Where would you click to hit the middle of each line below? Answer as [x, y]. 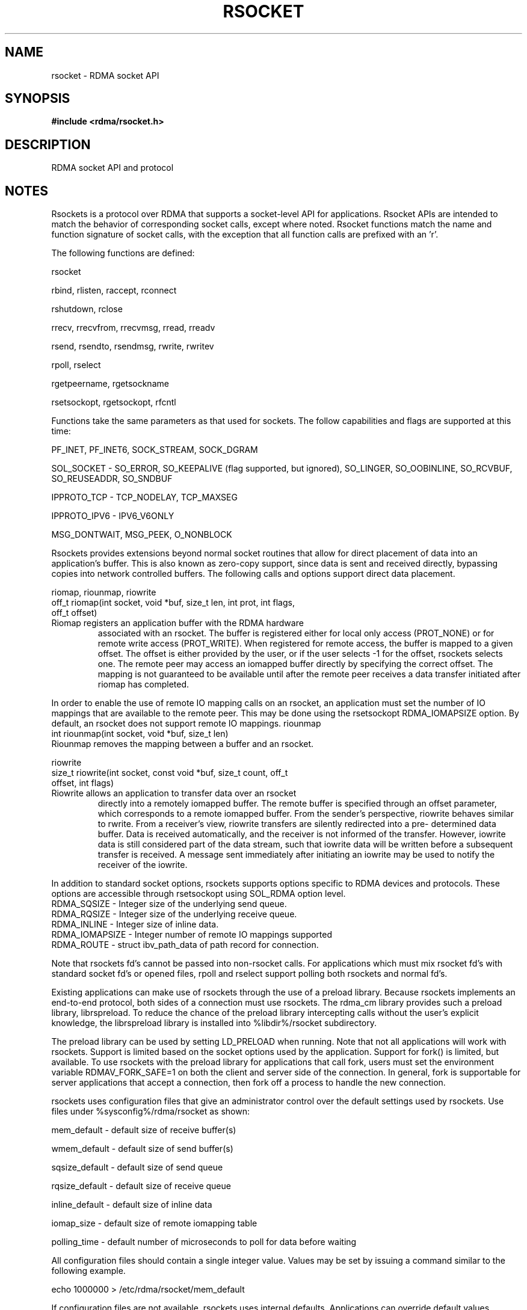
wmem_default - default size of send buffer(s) [142, 1149]
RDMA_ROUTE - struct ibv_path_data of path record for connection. [185, 945]
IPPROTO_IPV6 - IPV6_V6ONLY [113, 516]
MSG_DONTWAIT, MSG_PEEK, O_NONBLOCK [142, 535]
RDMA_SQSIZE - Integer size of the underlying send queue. [169, 904]
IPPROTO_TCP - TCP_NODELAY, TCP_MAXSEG [144, 497]
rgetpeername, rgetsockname [110, 384]
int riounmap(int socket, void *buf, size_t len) [140, 734]
